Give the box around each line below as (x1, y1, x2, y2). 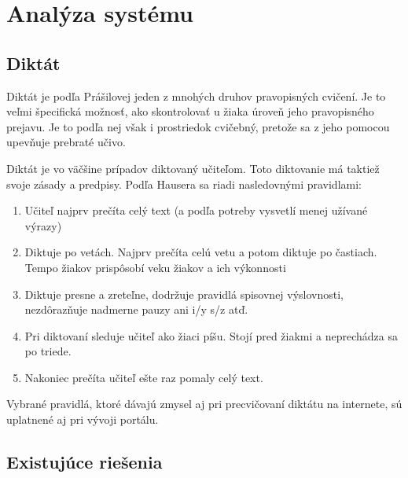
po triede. (24, 343, 72, 359)
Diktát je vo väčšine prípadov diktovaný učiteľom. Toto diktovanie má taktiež (6, 160, 380, 176)
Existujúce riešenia (6, 450, 163, 474)
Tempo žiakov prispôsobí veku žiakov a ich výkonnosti (24, 259, 286, 275)
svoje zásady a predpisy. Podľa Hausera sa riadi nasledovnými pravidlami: (6, 175, 362, 192)
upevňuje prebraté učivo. (6, 134, 126, 150)
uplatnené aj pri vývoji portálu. (6, 411, 159, 428)
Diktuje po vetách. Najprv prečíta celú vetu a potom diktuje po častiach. (24, 244, 377, 260)
